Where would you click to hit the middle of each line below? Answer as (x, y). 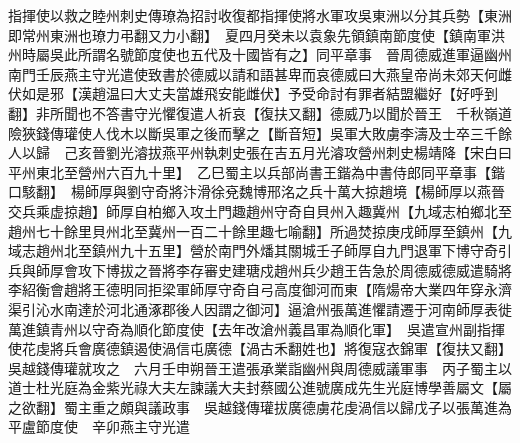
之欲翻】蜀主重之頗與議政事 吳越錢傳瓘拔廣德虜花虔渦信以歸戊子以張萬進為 (260, 406)
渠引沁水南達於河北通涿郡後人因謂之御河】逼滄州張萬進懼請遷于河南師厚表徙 (260, 308)
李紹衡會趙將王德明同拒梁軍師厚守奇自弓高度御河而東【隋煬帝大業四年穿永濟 (260, 289)
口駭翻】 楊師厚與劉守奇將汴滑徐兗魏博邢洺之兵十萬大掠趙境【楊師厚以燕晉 (256, 191)
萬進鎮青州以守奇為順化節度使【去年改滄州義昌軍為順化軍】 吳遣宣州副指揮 (256, 328)
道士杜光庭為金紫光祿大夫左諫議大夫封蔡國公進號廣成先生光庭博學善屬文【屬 (260, 387)
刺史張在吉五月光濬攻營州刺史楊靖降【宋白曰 (364, 152)
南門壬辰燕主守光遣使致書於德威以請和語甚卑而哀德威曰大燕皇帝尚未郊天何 (253, 73)
